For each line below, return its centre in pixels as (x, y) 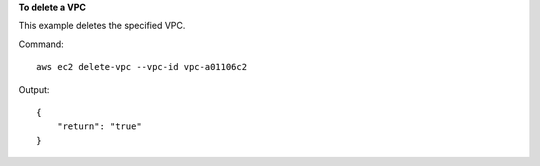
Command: (41, 44)
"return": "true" (99, 126)
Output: (34, 89)
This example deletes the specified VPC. (102, 26)
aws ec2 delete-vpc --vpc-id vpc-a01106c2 (142, 67)
